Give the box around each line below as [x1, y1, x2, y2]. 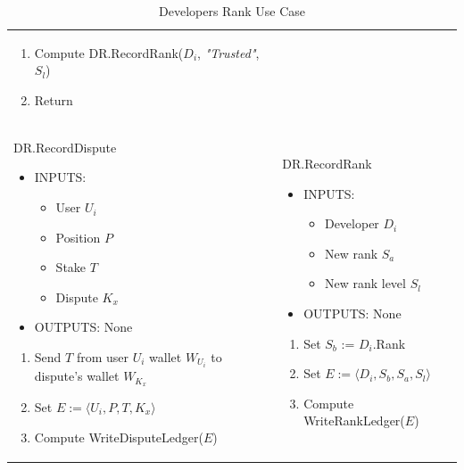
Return [34, 91, 73, 110]
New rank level [324, 274, 406, 293]
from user [76, 348, 128, 367]
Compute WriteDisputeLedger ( [34, 427, 203, 446]
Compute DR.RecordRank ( [34, 43, 184, 62]
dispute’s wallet [34, 367, 120, 385]
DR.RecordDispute [13, 137, 117, 156]
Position [55, 227, 101, 246]
